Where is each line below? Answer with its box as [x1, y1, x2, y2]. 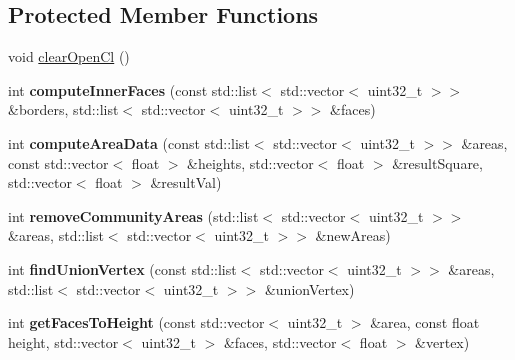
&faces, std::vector [223, 331, 337, 352]
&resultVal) [150, 172, 222, 193]
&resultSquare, [392, 152, 483, 173]
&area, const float [370, 312, 480, 333]
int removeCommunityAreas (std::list [8, 205, 259, 226]
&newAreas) [315, 225, 391, 246]
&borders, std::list [8, 99, 119, 120]
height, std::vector [8, 331, 119, 352]
